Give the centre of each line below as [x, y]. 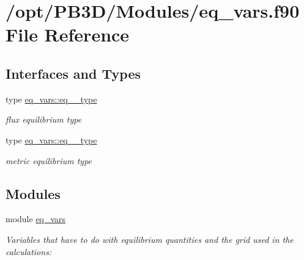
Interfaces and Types [73, 73]
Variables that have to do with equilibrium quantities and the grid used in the [150, 239]
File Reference [68, 34]
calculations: [29, 251]
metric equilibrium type [49, 160]
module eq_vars [36, 219]
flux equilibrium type [44, 119]
